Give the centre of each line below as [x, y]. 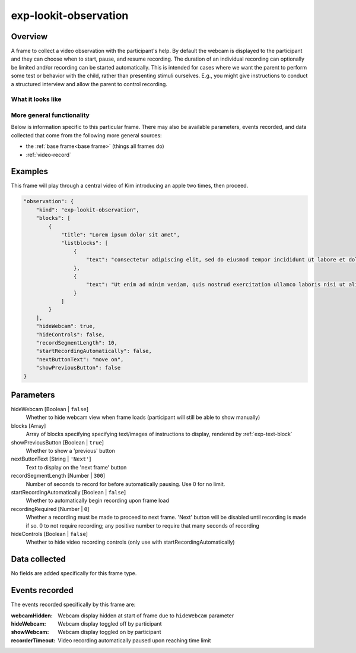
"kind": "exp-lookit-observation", [88, 210]
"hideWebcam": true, [66, 326]
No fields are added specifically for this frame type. [74, 573]
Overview [29, 37]
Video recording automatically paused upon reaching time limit [134, 640]
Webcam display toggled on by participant [109, 632]
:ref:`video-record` [48, 154]
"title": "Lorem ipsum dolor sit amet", [120, 234]
